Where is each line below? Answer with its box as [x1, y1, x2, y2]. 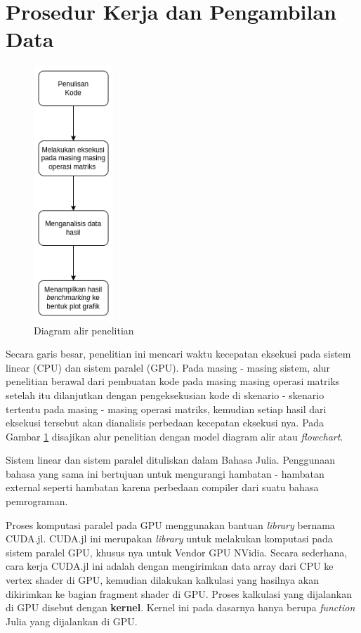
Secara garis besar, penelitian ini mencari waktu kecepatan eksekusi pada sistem [6, 346, 351, 361]
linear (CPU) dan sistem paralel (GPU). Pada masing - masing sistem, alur [6, 360, 331, 374]
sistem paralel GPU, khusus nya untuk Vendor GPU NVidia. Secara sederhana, [6, 544, 348, 559]
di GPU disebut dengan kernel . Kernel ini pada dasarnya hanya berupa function [6, 600, 355, 615]
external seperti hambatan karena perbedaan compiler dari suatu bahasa [6, 480, 319, 495]
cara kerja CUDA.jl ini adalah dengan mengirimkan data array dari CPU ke [6, 559, 334, 573]
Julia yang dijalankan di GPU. [6, 613, 138, 628]
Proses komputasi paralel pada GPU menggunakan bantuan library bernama [6, 517, 335, 532]
